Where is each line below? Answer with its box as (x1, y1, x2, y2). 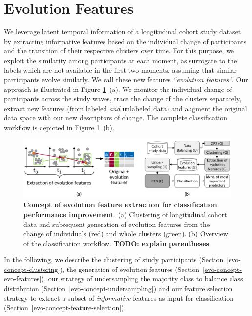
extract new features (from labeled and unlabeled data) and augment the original (4, 103, 247, 113)
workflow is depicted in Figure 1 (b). (4, 122, 114, 133)
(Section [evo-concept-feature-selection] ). (4, 302, 126, 313)
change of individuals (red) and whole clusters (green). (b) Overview (23, 228, 228, 239)
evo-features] (4, 273, 42, 284)
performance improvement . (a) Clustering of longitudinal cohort (23, 209, 227, 219)
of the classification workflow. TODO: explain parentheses (23, 238, 209, 248)
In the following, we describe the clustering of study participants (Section (4, 254, 224, 265)
